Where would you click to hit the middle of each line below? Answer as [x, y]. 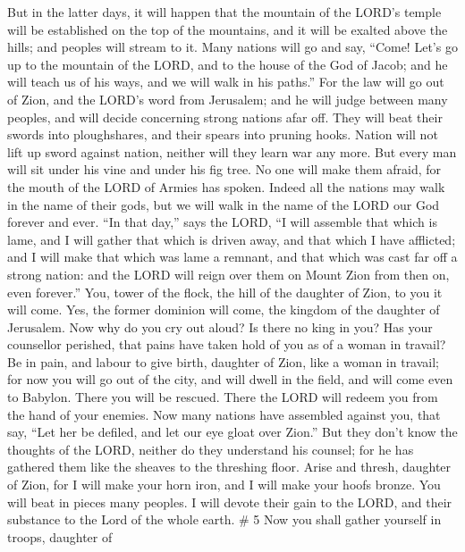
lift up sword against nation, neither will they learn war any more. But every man [232, 151]
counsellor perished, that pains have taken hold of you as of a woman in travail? [227, 344]
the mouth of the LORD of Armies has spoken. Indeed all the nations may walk [226, 186]
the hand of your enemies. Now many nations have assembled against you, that [224, 414]
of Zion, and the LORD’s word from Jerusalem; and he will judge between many [228, 99]
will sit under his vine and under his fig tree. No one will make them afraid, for [224, 169]
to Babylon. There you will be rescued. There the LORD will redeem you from [223, 397]
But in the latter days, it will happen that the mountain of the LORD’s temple [224, 12]
